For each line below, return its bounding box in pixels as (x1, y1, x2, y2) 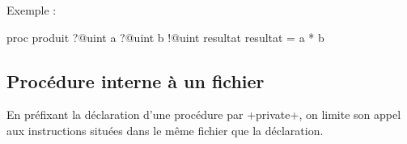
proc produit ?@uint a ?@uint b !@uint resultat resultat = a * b (6, 28, 324, 45)
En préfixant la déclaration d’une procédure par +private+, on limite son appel (6, 106, 401, 123)
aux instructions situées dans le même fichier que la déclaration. (6, 121, 324, 138)
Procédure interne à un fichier (6, 68, 265, 93)
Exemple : (6, 2, 57, 18)
